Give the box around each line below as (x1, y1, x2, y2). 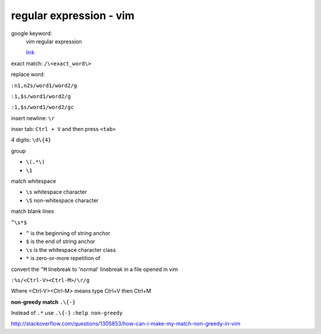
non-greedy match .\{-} (11, 298, 76, 305)
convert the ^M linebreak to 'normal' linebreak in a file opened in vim (11, 266, 178, 273)
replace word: (11, 71, 45, 78)
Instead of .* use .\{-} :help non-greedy (11, 310, 123, 317)
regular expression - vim (11, 9, 135, 22)
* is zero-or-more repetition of (26, 255, 101, 262)
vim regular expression (26, 38, 83, 45)
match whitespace (11, 177, 56, 185)
